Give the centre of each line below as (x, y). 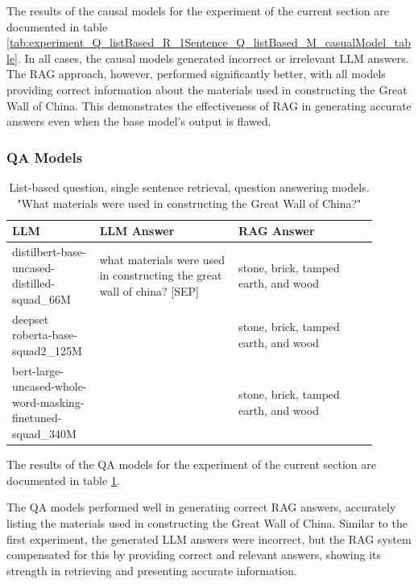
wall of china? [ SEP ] (149, 290)
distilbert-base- (49, 251)
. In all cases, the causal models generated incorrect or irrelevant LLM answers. (213, 58)
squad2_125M (47, 350)
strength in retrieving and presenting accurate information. (152, 570)
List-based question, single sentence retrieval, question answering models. (189, 186)
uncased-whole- (50, 386)
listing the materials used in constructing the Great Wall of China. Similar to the (207, 522)
